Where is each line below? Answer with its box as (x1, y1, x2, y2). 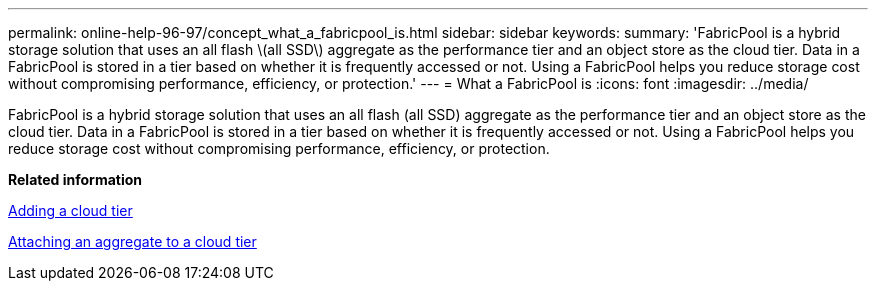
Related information (8, 171, 143, 188)
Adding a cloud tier (8, 202, 133, 219)
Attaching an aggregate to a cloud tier (8, 233, 257, 250)
